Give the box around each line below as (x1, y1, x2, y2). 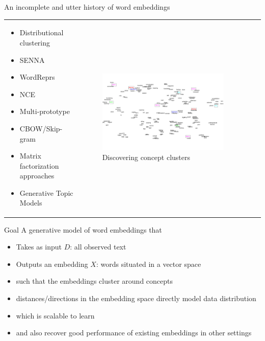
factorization (19, 160, 59, 171)
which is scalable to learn (16, 310, 95, 321)
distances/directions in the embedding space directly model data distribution (16, 292, 256, 303)
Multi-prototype (19, 106, 70, 117)
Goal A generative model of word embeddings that (4, 224, 162, 235)
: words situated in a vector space (96, 258, 201, 269)
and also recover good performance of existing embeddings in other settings (16, 327, 252, 338)
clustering (19, 37, 50, 48)
